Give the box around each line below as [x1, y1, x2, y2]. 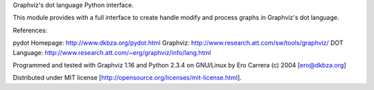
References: [12, 26, 48, 34]
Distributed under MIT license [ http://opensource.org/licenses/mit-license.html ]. [12, 74, 242, 82]
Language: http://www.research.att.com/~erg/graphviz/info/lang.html [12, 48, 211, 56]
